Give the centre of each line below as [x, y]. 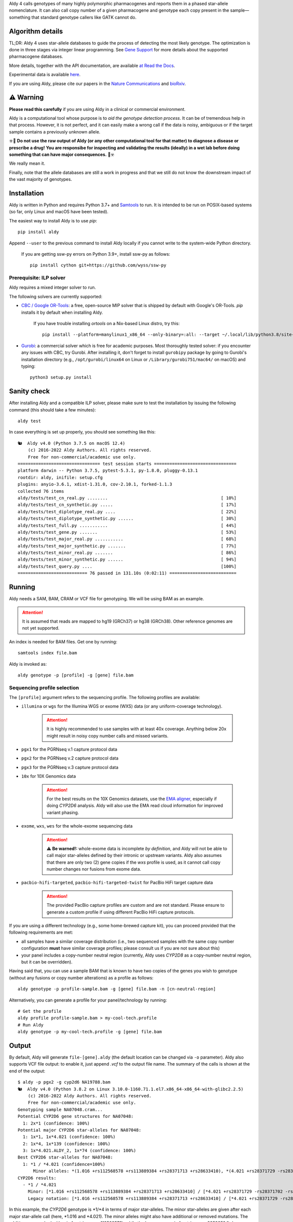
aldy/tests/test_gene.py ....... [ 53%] [127, 532]
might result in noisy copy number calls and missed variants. [107, 736]
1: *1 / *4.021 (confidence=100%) [64, 1164]
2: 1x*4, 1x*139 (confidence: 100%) [67, 1144]
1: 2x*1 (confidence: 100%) [56, 1123]
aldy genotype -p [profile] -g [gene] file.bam [76, 675]
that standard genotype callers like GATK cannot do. [84, 17]
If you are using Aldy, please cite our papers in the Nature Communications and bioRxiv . [97, 84]
